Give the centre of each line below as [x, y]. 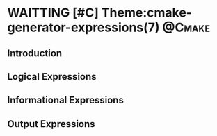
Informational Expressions [65, 100]
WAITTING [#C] [53, 13]
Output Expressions [51, 124]
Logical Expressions [52, 77]
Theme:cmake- [147, 13]
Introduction [35, 53]
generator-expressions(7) [83, 27]
